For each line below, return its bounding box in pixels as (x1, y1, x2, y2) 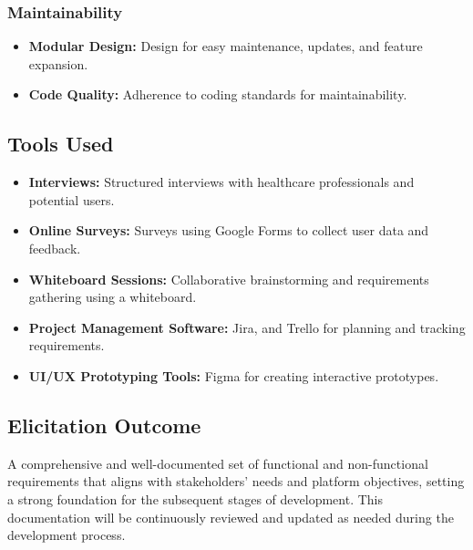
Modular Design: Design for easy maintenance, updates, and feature (28, 36, 423, 56)
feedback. (28, 238, 81, 257)
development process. (7, 525, 126, 545)
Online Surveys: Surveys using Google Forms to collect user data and (28, 221, 429, 240)
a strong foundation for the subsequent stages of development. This (7, 489, 383, 508)
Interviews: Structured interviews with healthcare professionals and (28, 172, 415, 192)
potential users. (28, 190, 115, 209)
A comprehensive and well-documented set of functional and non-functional (7, 453, 428, 472)
